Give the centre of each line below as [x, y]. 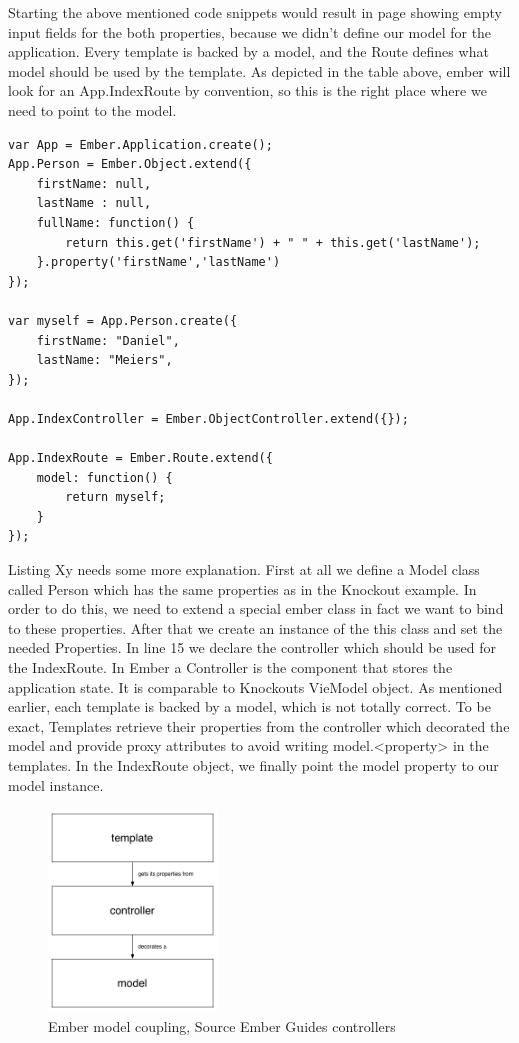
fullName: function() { [115, 222]
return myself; [115, 497]
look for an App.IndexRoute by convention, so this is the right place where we [247, 90]
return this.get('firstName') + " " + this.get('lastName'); [273, 242]
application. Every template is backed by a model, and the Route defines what [248, 51]
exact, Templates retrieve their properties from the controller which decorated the [259, 725]
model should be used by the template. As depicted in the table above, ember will [259, 70]
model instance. [56, 784]
